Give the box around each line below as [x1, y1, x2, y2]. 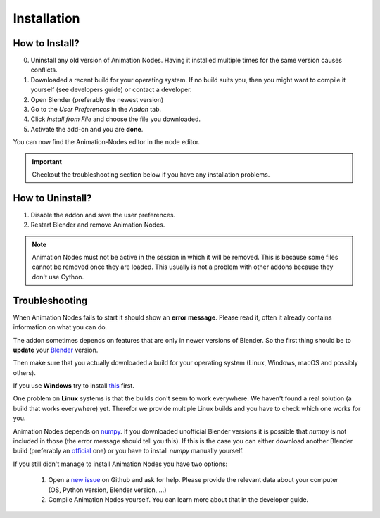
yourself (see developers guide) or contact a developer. [30, 85, 192, 94]
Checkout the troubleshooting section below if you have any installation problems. [32, 170, 270, 179]
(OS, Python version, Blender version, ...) [48, 486, 167, 494]
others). [13, 368, 37, 377]
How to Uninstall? [13, 192, 92, 204]
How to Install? [13, 37, 80, 49]
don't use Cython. [32, 272, 84, 281]
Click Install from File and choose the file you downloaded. [30, 115, 201, 123]
